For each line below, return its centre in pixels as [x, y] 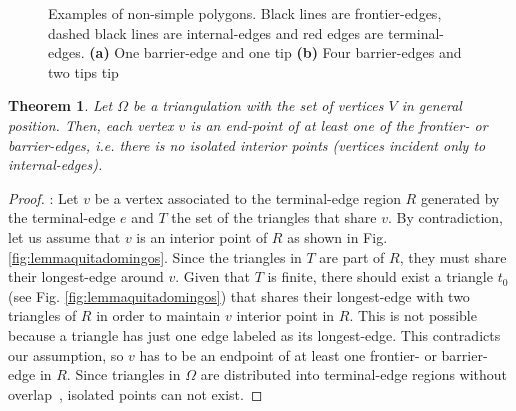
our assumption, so [66, 354]
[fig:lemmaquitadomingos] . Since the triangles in [155, 256]
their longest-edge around [86, 276]
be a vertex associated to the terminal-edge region [247, 197]
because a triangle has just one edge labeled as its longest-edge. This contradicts [254, 334]
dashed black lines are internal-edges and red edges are [216, 32]
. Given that [212, 276]
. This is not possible [413, 315]
